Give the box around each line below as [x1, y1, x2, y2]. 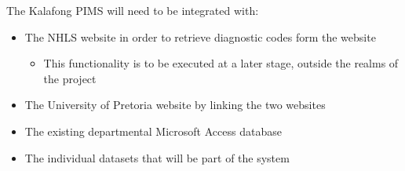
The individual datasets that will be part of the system [24, 149, 290, 166]
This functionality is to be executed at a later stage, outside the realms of [43, 55, 399, 71]
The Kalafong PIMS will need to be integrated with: [6, 2, 259, 18]
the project [43, 70, 97, 86]
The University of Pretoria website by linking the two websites [24, 96, 326, 113]
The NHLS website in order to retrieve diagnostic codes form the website [24, 28, 376, 45]
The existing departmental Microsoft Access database [24, 122, 282, 139]
